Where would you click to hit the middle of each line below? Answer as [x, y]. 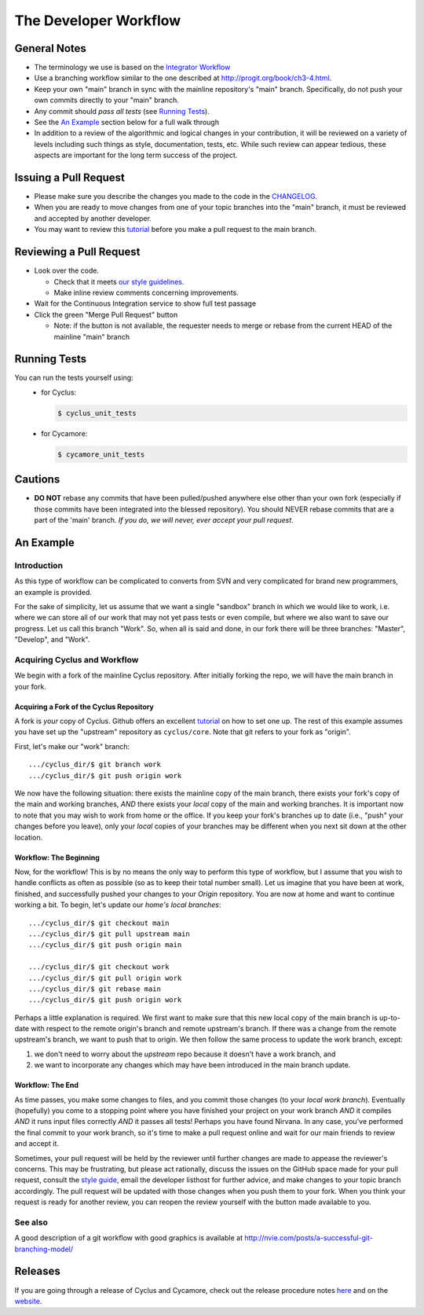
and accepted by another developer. [93, 218]
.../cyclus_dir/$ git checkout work [99, 967]
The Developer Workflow [98, 20]
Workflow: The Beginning [57, 858]
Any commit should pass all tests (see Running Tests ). [122, 111]
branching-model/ [44, 1249]
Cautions [37, 479]
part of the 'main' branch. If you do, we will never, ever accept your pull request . [164, 520]
